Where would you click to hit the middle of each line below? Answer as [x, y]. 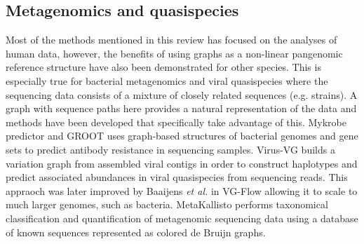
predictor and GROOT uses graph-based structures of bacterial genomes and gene [182, 136]
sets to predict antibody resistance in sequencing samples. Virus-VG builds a [170, 149]
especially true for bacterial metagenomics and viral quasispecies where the [167, 80]
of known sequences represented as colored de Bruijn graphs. [136, 232]
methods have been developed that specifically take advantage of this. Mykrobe [176, 122]
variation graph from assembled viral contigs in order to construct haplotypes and [182, 163]
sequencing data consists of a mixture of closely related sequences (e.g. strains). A [182, 94]
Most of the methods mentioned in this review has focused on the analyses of [171, 40]
